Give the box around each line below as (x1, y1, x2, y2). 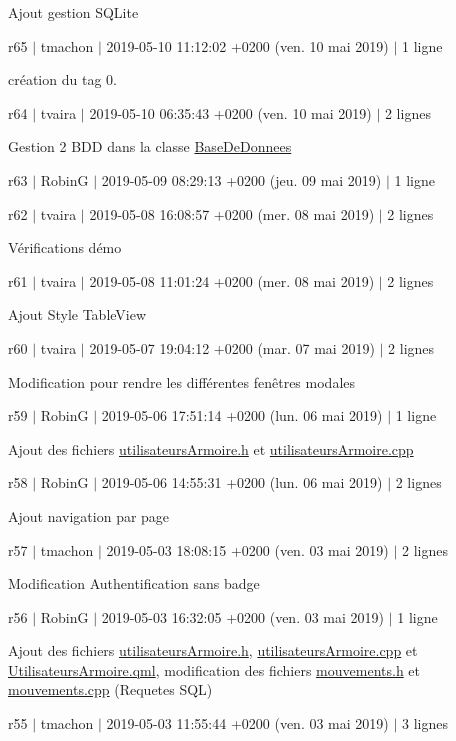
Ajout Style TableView (8, 304, 147, 325)
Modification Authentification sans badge (8, 573, 260, 594)
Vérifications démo (8, 237, 122, 258)
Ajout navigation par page (8, 505, 170, 526)
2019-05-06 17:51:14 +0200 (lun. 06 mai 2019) (101, 405, 383, 426)
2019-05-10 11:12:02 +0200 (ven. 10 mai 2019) (106, 35, 389, 56)
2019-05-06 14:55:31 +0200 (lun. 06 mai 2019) (101, 472, 383, 493)
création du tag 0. (8, 69, 117, 90)
